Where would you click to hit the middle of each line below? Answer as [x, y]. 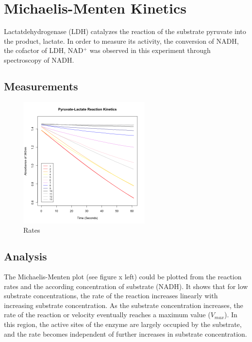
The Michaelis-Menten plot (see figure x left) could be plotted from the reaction [123, 277]
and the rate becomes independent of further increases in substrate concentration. [126, 333]
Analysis [25, 256]
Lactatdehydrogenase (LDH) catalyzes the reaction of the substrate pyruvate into [125, 31]
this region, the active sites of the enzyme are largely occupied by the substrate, [123, 324]
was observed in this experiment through [150, 50]
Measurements [41, 86]
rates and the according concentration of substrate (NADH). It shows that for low [126, 286]
